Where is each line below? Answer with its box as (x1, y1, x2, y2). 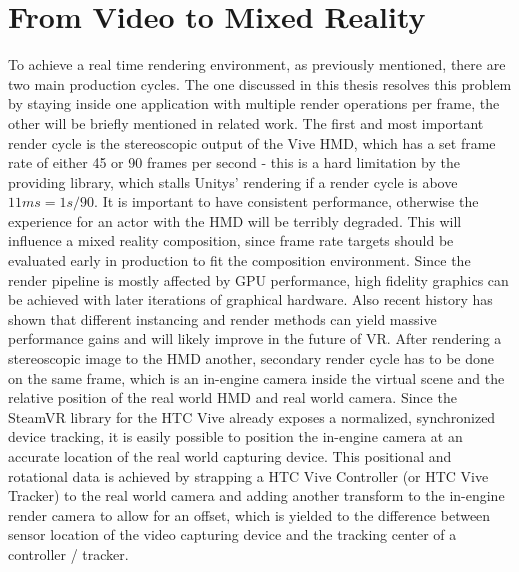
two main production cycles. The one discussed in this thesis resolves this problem (8, 73, 512, 94)
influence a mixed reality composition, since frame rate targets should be (8, 230, 454, 251)
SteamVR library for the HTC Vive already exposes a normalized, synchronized (8, 406, 496, 427)
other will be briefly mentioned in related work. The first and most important (8, 112, 484, 133)
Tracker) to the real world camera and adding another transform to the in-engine (8, 485, 505, 506)
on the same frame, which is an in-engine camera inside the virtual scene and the (8, 367, 505, 388)
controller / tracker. (8, 543, 129, 564)
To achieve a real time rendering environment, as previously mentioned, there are (8, 54, 506, 75)
